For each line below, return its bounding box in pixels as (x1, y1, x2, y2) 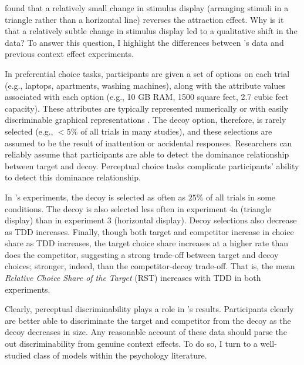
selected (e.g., (5, 125, 53, 137)
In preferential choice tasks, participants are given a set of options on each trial (5, 67, 290, 79)
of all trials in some (206, 190, 276, 203)
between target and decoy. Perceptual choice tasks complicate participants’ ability (5, 159, 299, 172)
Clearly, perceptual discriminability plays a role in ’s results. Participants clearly (5, 303, 294, 315)
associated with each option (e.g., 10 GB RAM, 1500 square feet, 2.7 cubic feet (5, 91, 289, 103)
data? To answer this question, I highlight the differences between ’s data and (5, 36, 284, 48)
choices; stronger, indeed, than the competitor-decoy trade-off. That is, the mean (5, 260, 295, 272)
